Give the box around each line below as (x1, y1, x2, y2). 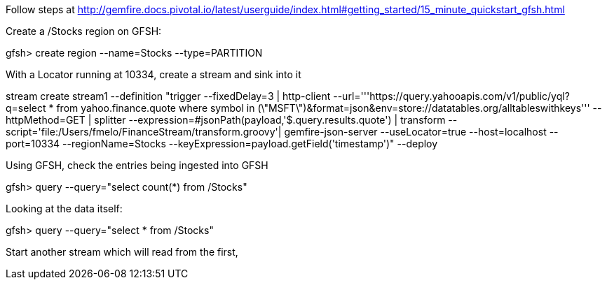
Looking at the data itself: (6, 203, 123, 214)
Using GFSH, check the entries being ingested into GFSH (6, 159, 268, 171)
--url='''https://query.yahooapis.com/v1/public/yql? (333, 90, 570, 102)
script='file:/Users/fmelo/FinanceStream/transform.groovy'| (6, 126, 282, 138)
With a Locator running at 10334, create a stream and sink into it (6, 68, 301, 80)
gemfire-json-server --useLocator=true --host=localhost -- (284, 126, 559, 138)
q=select (6, 102, 46, 114)
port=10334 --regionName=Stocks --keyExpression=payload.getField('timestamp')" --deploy (6, 138, 438, 149)
